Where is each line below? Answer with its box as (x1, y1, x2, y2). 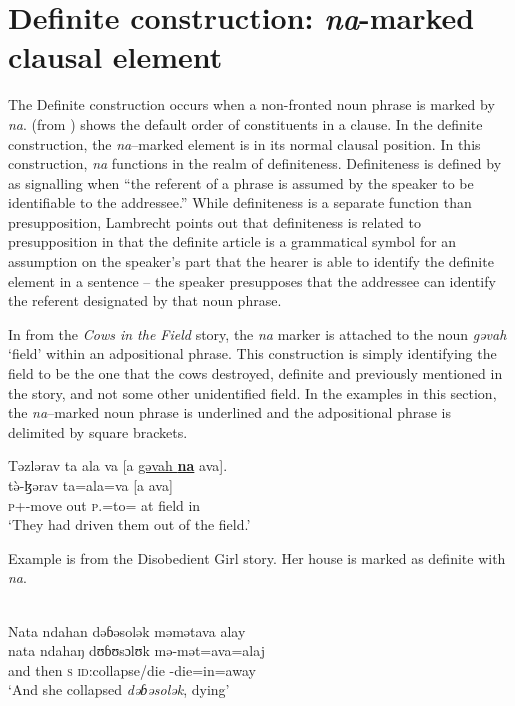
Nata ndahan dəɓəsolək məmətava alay (8, 620, 246, 641)
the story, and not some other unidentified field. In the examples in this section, (8, 382, 497, 403)
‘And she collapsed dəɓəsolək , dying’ (8, 679, 230, 700)
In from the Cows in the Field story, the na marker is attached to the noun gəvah (8, 323, 507, 344)
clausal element (8, 36, 223, 77)
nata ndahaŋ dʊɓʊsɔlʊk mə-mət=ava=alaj (8, 640, 265, 661)
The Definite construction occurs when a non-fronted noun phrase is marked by (8, 94, 495, 115)
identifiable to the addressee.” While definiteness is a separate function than (8, 192, 472, 213)
